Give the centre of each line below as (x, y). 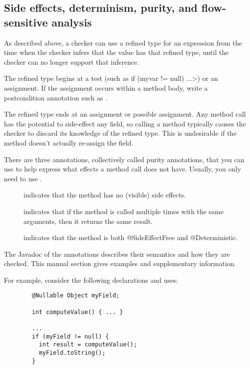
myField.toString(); (72, 353)
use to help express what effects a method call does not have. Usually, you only (123, 169)
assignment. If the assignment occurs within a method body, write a (106, 87)
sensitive (26, 22)
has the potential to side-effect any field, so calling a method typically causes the (125, 123)
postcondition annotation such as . (56, 97)
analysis (72, 22)
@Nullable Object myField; (76, 296)
